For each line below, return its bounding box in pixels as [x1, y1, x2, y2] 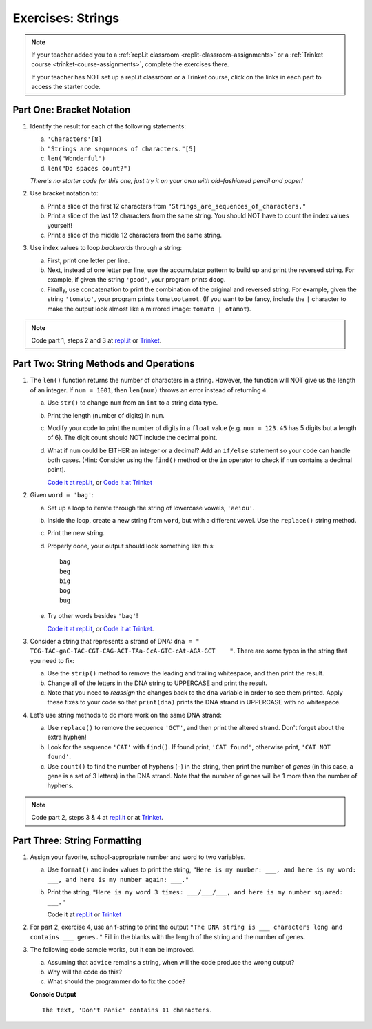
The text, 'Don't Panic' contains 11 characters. [42, 1006, 214, 1014]
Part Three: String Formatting [12, 835, 142, 846]
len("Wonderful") [47, 155, 106, 162]
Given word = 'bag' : [30, 491, 94, 499]
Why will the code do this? [47, 968, 122, 976]
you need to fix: [30, 656, 75, 664]
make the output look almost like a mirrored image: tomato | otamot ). [47, 305, 251, 313]
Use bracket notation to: [30, 189, 99, 198]
